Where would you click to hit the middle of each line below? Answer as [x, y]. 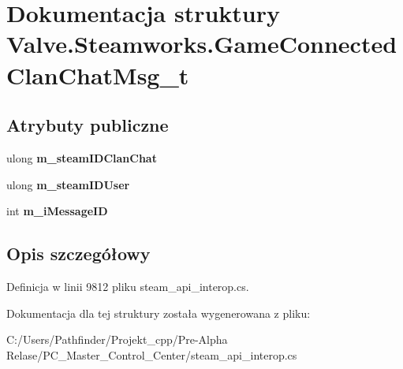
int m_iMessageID [57, 211]
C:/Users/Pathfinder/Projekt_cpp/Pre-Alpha [117, 339]
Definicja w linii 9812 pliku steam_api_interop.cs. [128, 286]
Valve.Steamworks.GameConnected [202, 44]
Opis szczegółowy [78, 253]
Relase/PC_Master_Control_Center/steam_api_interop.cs [152, 354]
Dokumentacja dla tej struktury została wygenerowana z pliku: [159, 313]
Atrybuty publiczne [88, 125]
